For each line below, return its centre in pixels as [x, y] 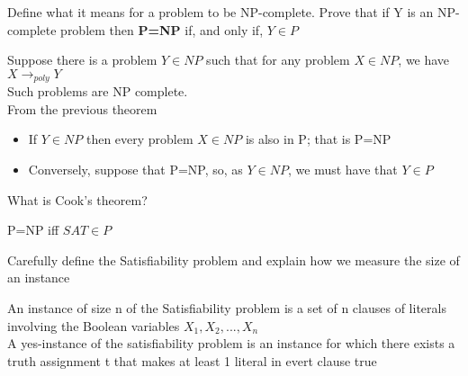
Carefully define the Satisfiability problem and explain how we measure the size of [234, 260]
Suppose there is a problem [82, 60]
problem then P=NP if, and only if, [162, 29]
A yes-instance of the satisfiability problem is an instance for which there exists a [231, 343]
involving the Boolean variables [94, 325]
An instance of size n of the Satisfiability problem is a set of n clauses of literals [227, 307]
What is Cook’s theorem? [77, 199]
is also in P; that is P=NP [318, 139]
